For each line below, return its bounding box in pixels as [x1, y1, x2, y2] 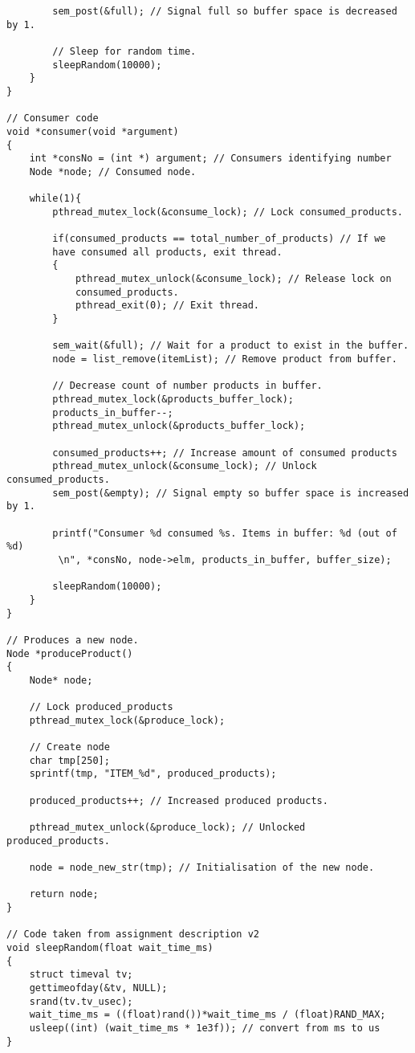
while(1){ [29, 193, 82, 205]
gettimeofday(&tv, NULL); [29, 982, 168, 994]
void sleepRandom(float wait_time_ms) [6, 941, 214, 953]
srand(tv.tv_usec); [29, 995, 133, 1007]
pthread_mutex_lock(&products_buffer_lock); [52, 394, 294, 406]
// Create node [29, 741, 110, 753]
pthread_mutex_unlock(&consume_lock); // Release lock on [75, 273, 392, 285]
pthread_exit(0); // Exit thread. [75, 300, 259, 312]
